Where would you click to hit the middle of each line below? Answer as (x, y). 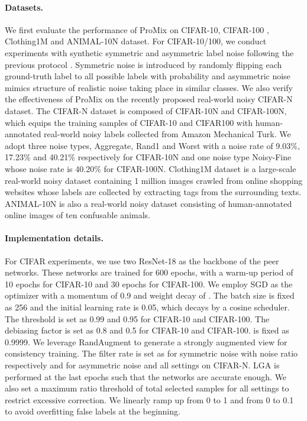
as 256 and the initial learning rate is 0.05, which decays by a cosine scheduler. (147, 307)
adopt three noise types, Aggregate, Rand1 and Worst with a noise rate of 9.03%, (152, 145)
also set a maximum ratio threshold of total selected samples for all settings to (147, 388)
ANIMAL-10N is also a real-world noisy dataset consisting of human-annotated (148, 203)
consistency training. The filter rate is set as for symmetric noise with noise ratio (151, 353)
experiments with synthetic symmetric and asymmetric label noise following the (149, 52)
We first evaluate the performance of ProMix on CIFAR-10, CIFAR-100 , (137, 29)
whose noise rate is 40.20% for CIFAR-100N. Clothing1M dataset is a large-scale (151, 168)
